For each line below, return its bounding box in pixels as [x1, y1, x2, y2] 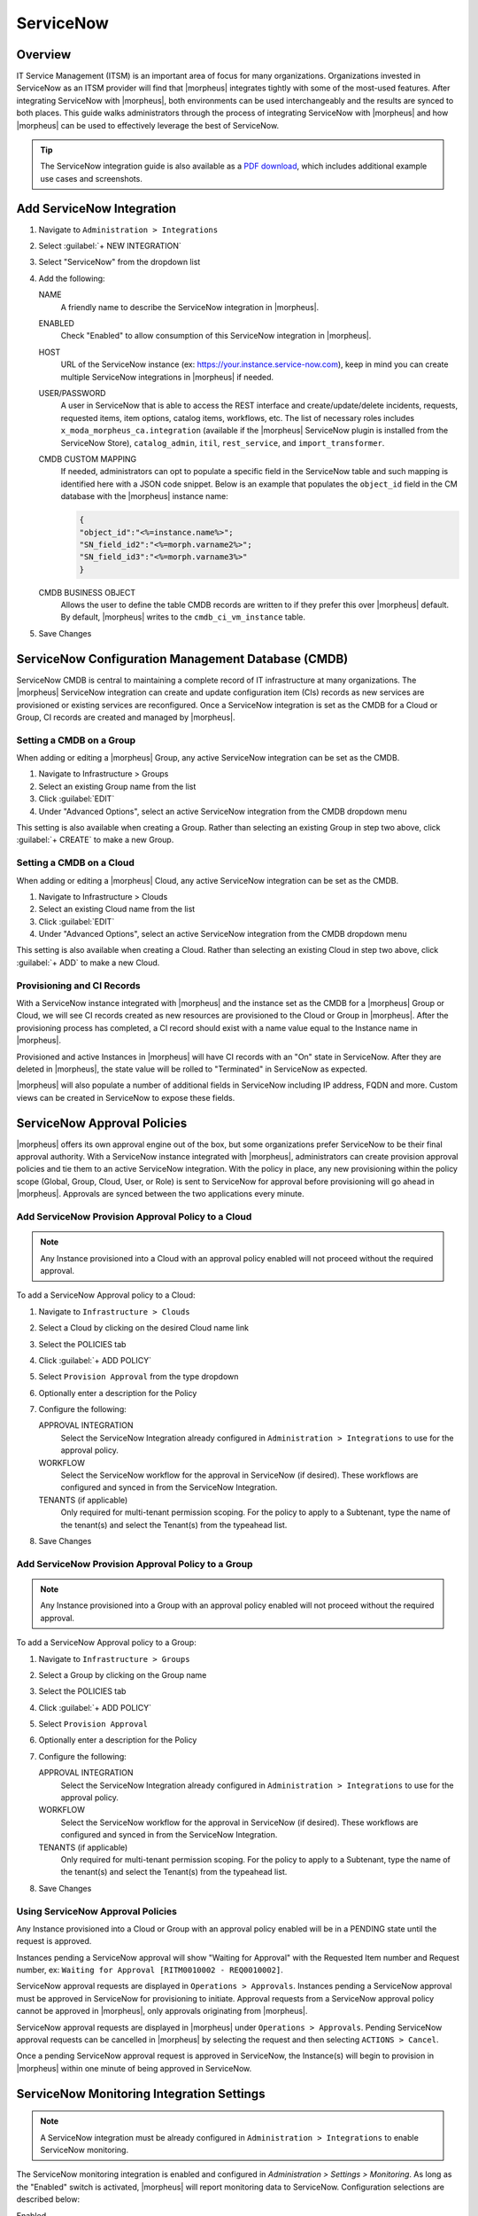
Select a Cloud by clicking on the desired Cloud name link [38, 1323, 250, 1333]
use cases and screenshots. [40, 173, 143, 183]
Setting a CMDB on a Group [16, 734, 136, 746]
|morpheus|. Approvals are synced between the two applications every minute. [16, 1189, 305, 1199]
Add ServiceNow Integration [16, 200, 177, 216]
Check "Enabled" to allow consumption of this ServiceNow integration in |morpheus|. [60, 331, 372, 341]
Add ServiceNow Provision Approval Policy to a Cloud [16, 1210, 252, 1222]
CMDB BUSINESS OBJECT [38, 587, 136, 597]
